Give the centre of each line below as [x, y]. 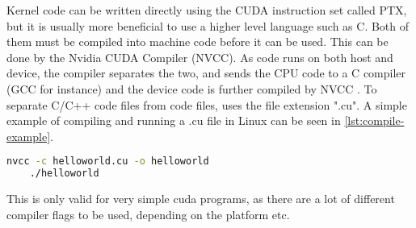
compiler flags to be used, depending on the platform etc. [148, 214]
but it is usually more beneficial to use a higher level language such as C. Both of [208, 25]
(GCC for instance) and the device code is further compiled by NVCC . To [192, 88]
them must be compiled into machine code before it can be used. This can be [197, 41]
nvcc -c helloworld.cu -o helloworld [108, 162]
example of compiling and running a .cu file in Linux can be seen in [174, 120]
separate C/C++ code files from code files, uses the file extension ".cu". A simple [207, 104]
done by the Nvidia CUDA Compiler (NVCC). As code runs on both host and [200, 57]
